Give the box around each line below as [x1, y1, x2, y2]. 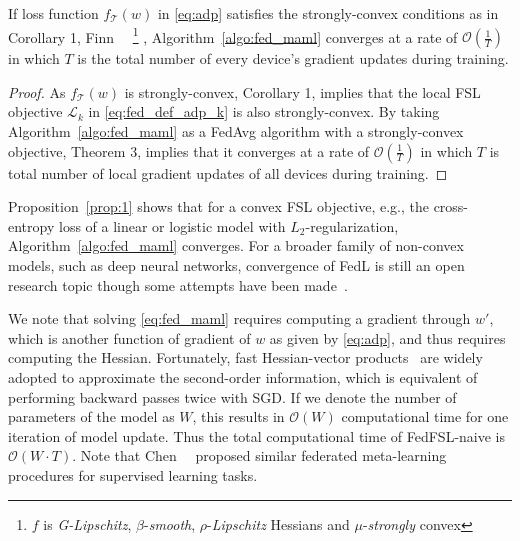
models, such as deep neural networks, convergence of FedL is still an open [8, 255, 465, 275]
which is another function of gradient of [8, 327, 251, 348]
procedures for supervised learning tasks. [8, 464, 258, 485]
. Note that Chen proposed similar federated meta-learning [72, 445, 447, 466]
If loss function [8, 3, 99, 23]
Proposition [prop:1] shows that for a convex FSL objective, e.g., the [8, 196, 429, 217]
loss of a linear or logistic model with [58, 215, 286, 236]
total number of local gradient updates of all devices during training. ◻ [8, 162, 448, 183]
